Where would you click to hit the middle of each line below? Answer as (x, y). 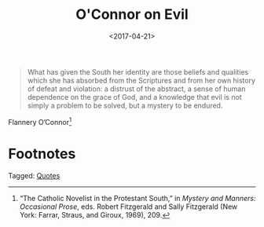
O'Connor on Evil (132, 15)
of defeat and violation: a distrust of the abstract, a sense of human (136, 89)
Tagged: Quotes (34, 175)
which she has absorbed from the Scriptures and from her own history (141, 80)
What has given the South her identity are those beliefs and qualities (138, 71)
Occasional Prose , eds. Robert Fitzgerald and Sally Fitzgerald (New (128, 207)
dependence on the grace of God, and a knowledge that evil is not (134, 97)
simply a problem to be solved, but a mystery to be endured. (125, 105)
